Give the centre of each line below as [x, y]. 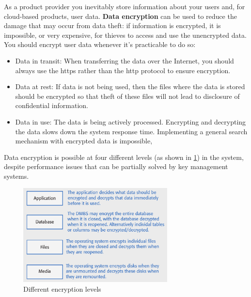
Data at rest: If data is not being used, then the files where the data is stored [130, 86]
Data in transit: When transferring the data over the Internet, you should [125, 60]
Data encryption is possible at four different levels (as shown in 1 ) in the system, [124, 157]
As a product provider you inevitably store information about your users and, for [125, 6]
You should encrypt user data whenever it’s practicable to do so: [100, 44]
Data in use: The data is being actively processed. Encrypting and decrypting [131, 121]
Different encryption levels [62, 289]
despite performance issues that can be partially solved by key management [116, 166]
